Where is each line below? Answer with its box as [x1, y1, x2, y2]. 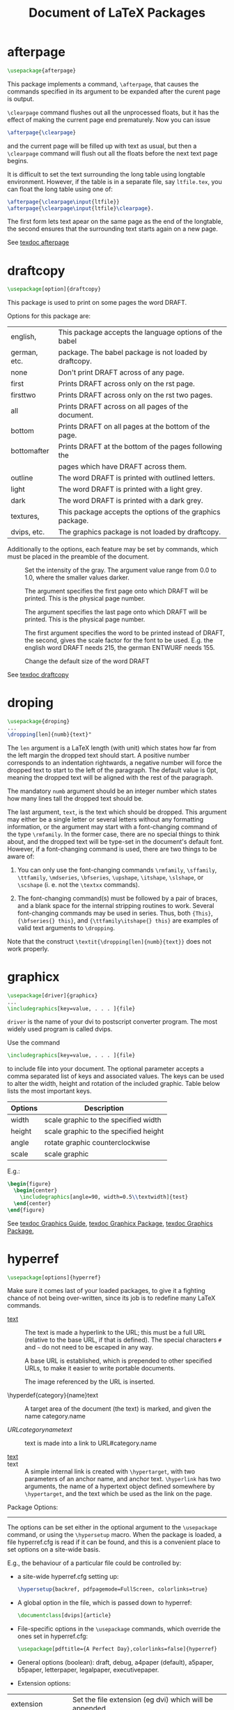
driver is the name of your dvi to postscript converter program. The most [7, 1017, 218, 1026]
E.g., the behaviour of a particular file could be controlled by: [7, 1559, 182, 1567]
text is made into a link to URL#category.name [24, 1439, 157, 1448]
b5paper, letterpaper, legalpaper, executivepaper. [17, 1665, 159, 1674]
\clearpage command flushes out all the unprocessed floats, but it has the [7, 108, 219, 116]
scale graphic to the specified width [44, 1115, 162, 1125]
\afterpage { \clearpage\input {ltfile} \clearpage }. [7, 204, 155, 212]
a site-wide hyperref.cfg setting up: [17, 1573, 119, 1581]
